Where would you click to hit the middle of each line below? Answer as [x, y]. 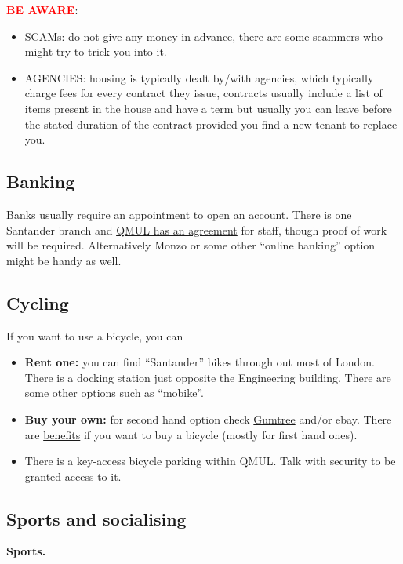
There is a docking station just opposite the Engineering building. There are [208, 377]
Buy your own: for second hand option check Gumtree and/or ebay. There [208, 418]
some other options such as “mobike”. [114, 393]
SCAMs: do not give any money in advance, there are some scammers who [203, 36]
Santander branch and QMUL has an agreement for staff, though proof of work [197, 229]
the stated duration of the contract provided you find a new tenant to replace [211, 124]
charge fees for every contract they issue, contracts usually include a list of [203, 93]
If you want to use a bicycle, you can [95, 335]
